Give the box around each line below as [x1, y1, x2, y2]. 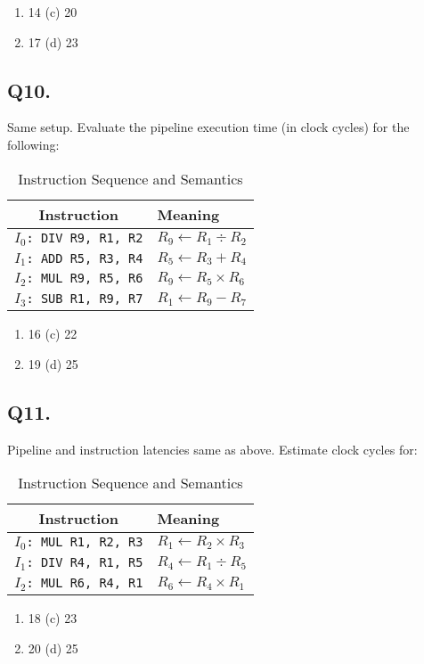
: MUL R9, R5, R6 [26, 271, 143, 286]
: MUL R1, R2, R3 [26, 535, 143, 550]
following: [7, 135, 60, 153]
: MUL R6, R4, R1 [26, 576, 143, 591]
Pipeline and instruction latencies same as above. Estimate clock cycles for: [7, 439, 418, 458]
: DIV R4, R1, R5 [26, 555, 143, 570]
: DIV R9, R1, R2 [26, 230, 143, 245]
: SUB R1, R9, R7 [26, 291, 143, 307]
